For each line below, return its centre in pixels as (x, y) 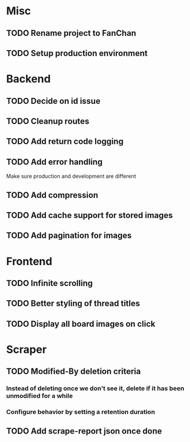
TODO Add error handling (54, 162)
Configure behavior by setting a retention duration (81, 412)
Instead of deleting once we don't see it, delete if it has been (95, 388)
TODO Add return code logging (65, 142)
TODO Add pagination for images (69, 236)
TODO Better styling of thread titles (73, 304)
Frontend (29, 261)
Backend (28, 79)
